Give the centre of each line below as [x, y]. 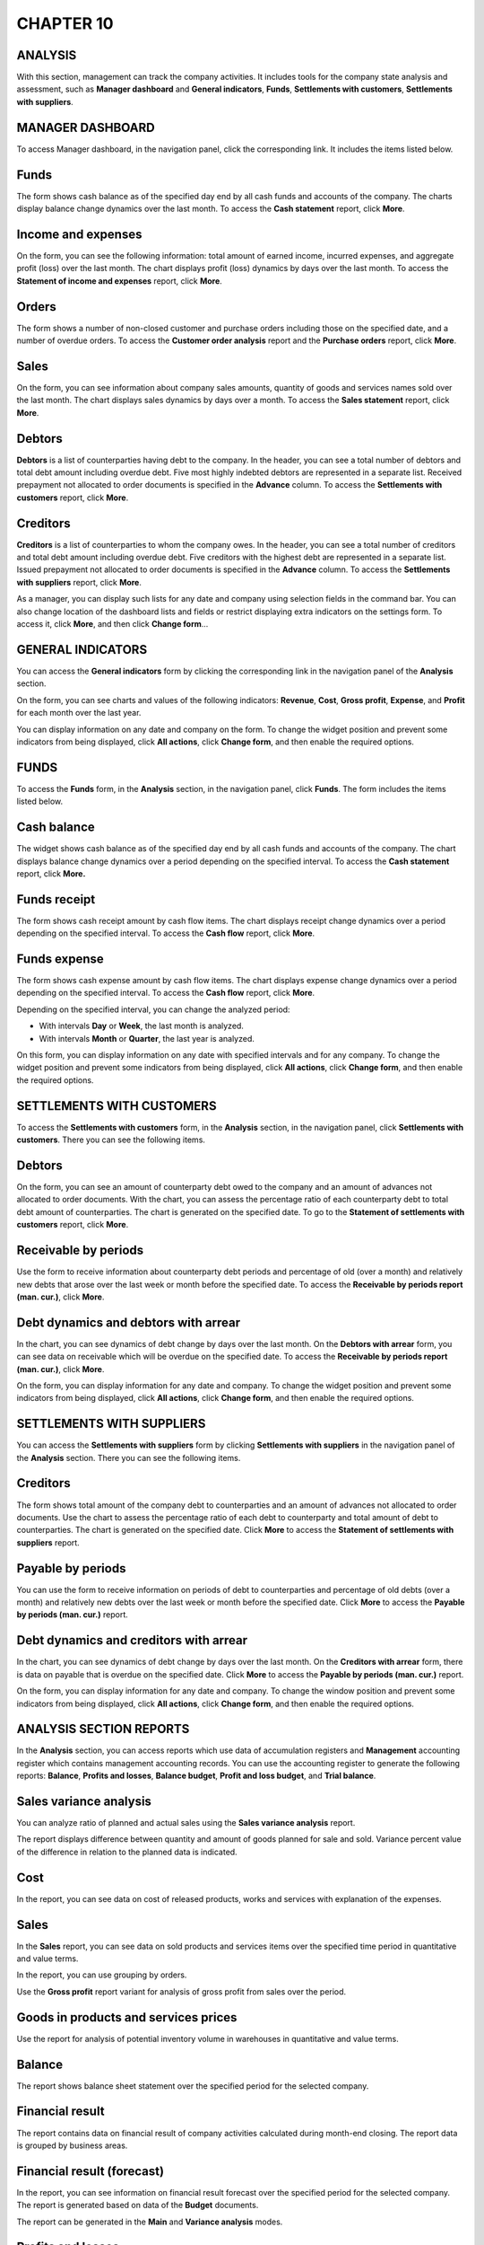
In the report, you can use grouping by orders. [102, 1975]
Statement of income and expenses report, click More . [120, 281]
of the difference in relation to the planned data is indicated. [127, 1852]
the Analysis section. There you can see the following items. [129, 1457]
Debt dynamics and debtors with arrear [129, 1322]
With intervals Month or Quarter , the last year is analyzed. [147, 1038]
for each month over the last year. [79, 713]
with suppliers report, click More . [79, 582]
